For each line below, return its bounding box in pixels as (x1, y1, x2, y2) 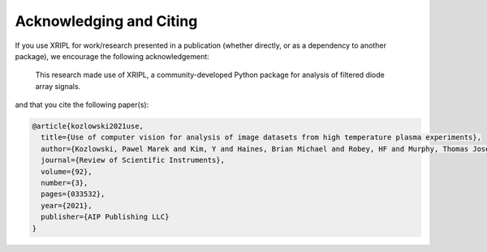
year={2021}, (41, 201, 93, 210)
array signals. (35, 81, 81, 91)
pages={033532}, (41, 190, 106, 199)
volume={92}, (41, 167, 93, 176)
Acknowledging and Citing (15, 12, 198, 30)
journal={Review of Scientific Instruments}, (41, 156, 225, 165)
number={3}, (41, 178, 88, 188)
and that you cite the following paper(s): (15, 100, 149, 109)
